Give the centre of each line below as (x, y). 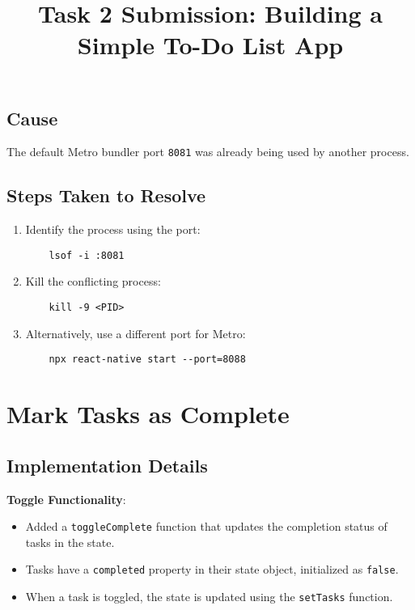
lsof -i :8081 (87, 255)
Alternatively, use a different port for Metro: (136, 333)
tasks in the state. (70, 542)
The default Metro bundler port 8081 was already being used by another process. (208, 152)
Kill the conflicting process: (93, 281)
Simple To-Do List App (210, 45)
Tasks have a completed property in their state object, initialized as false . (212, 569)
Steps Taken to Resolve (106, 195)
